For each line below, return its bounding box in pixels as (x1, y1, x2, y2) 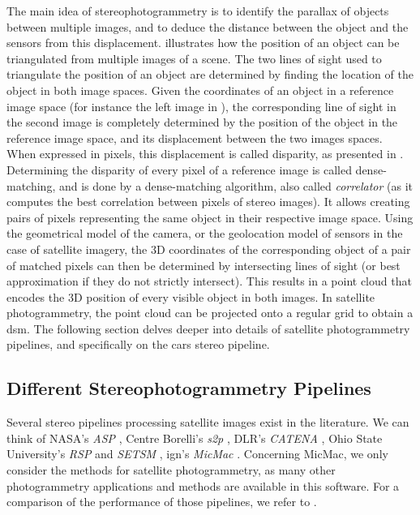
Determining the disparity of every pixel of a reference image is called (6, 161, 352, 178)
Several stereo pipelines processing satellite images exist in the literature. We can (6, 414, 409, 431)
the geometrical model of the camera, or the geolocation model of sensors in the (6, 225, 403, 242)
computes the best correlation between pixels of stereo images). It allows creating (6, 193, 410, 210)
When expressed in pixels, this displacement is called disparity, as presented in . (6, 145, 404, 162)
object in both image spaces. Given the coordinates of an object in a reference (6, 81, 394, 98)
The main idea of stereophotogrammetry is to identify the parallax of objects (6, 2, 389, 19)
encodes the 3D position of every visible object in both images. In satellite (6, 288, 375, 305)
